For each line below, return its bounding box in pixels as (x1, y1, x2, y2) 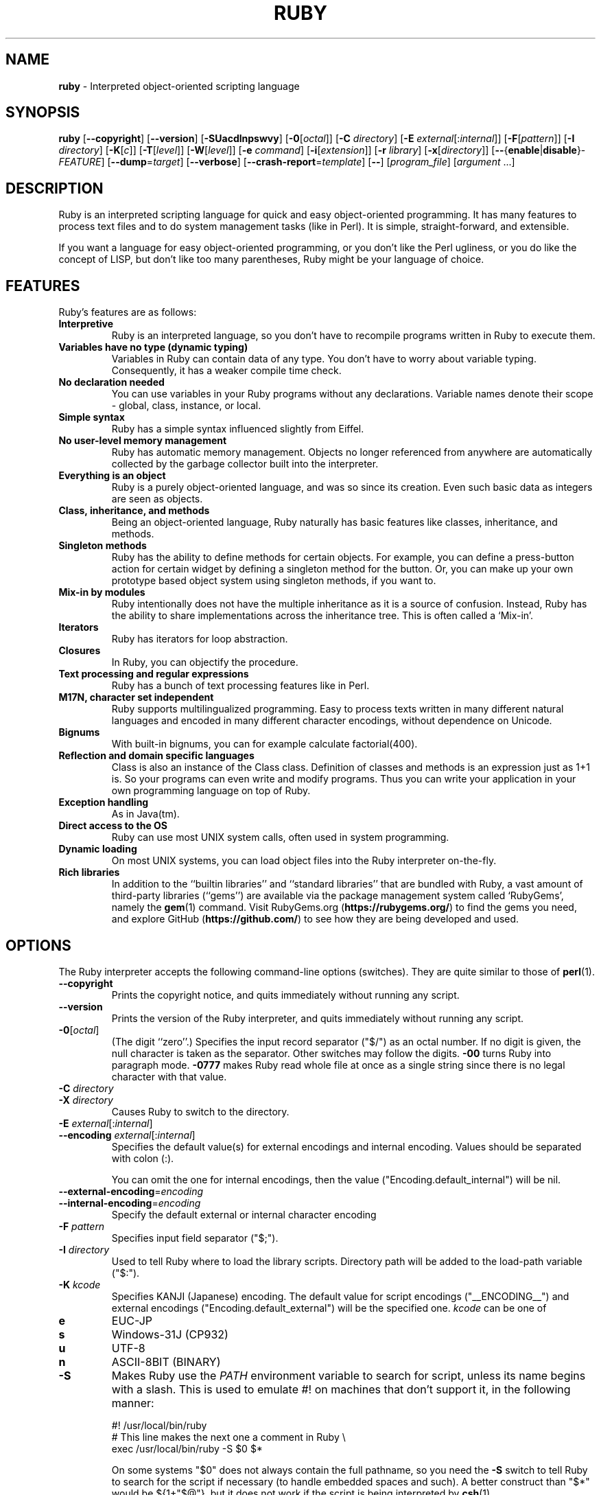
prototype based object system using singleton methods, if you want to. (111, 575, 436, 587)
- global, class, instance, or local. (111, 399, 261, 412)
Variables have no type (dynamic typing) (58, 341, 248, 354)
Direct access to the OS (58, 820, 167, 832)
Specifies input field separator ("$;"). (111, 1231, 279, 1244)
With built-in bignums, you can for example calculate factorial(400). (111, 738, 418, 750)
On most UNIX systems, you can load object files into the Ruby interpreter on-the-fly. (111, 855, 497, 867)
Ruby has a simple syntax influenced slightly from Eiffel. (111, 423, 364, 435)
